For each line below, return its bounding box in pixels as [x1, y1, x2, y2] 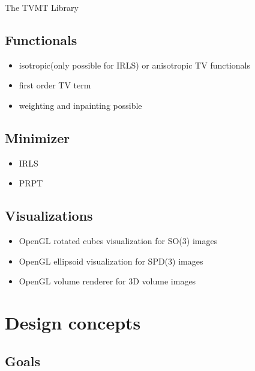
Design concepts [5, 310, 141, 335]
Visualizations [5, 206, 93, 225]
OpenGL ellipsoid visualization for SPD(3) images [19, 254, 203, 267]
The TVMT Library [5, 1, 79, 13]
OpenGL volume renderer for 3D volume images [19, 275, 196, 287]
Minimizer [5, 128, 70, 147]
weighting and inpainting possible [19, 99, 142, 111]
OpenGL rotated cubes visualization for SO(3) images [19, 235, 218, 247]
